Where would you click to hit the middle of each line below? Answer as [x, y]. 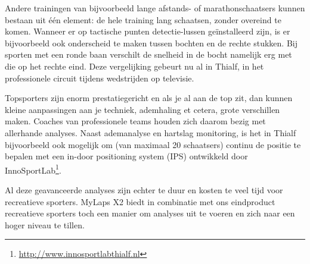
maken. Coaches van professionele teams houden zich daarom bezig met [135, 121]
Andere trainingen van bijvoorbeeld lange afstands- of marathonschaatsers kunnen [155, 8]
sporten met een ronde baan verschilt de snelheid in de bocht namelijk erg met [148, 54]
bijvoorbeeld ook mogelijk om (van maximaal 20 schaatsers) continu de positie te [153, 144]
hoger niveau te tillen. [45, 224]
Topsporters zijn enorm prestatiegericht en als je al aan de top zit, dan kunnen [149, 98]
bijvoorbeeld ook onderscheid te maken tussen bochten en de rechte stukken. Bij [151, 43]
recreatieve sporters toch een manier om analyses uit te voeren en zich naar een [150, 213]
